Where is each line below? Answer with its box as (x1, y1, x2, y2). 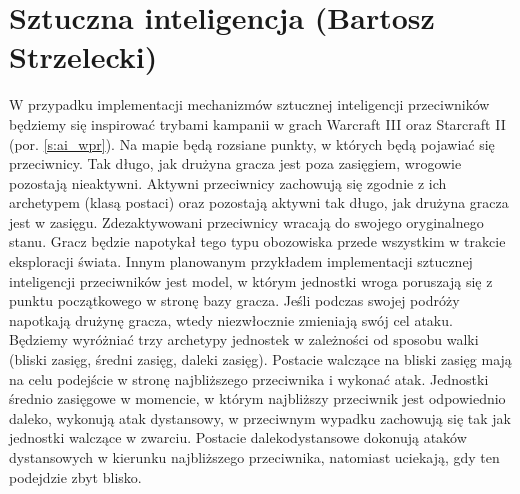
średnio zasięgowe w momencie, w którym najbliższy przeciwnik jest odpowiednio (9, 388, 506, 409)
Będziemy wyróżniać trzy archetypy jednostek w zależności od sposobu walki (9, 329, 479, 350)
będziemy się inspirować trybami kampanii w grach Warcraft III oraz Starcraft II (9, 113, 506, 134)
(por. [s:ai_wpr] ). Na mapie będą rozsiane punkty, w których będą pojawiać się (9, 133, 495, 154)
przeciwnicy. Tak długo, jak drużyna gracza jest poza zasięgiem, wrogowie (9, 153, 462, 174)
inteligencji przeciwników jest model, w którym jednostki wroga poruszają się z (9, 270, 493, 291)
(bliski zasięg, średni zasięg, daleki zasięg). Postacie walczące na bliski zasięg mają (9, 349, 512, 370)
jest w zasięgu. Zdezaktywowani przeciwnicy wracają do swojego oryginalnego (9, 211, 484, 232)
